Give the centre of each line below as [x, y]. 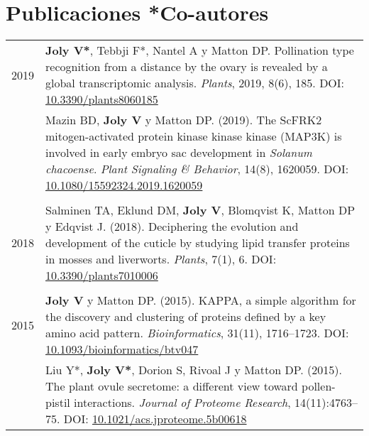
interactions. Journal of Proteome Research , [182, 403]
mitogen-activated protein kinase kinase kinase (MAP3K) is [194, 136]
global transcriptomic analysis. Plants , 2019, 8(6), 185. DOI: [195, 83]
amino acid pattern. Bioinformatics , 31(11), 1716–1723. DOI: [197, 333]
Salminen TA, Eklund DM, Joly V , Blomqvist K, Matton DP [200, 210]
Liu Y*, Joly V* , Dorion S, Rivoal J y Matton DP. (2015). [194, 370]
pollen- [319, 386]
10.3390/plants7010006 [102, 276]
